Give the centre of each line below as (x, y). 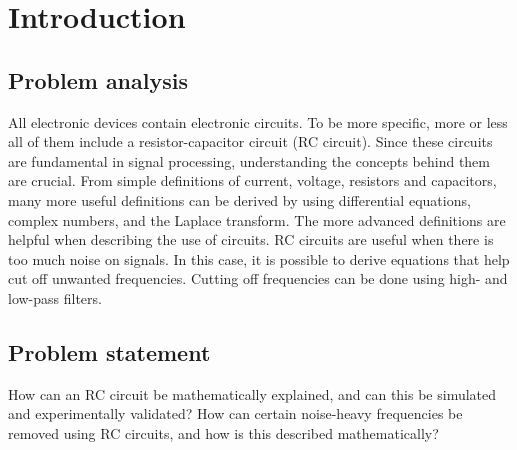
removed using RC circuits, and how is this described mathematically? (223, 432)
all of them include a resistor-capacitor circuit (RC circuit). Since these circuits (250, 141)
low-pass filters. (55, 297)
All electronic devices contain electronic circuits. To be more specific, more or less (258, 121)
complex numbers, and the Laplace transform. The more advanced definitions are (257, 219)
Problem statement (109, 351)
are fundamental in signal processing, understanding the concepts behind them (249, 160)
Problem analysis (98, 79)
